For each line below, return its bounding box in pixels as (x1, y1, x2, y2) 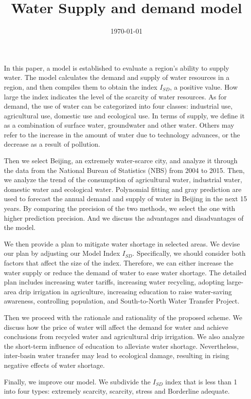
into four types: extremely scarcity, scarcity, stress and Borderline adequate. (4, 386, 230, 396)
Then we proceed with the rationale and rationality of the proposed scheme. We (4, 312, 242, 322)
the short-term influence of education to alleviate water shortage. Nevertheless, (4, 341, 239, 351)
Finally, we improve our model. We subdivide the (4, 376, 151, 386)
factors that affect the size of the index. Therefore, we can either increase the (4, 258, 233, 267)
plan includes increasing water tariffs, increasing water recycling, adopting (4, 277, 225, 287)
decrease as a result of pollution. (4, 139, 100, 149)
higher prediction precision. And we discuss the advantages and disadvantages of (4, 212, 244, 223)
